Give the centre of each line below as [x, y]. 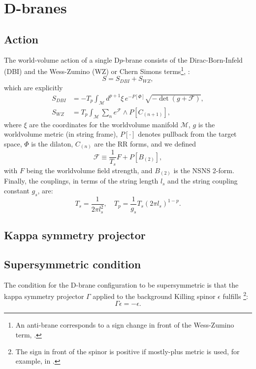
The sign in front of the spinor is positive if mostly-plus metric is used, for [128, 351]
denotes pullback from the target [187, 134]
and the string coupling [203, 181]
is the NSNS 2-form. [204, 170]
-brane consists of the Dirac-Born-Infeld [183, 59]
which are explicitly [33, 87]
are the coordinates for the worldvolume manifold [104, 124]
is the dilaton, [52, 143]
